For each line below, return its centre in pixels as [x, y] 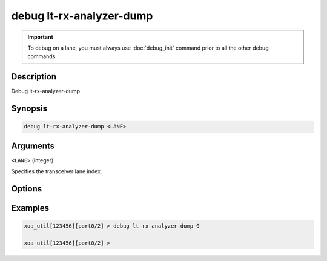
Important [41, 37]
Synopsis [29, 109]
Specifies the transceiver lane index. [57, 171]
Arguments [33, 146]
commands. [42, 56]
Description [34, 77]
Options [27, 189]
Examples [30, 208]
